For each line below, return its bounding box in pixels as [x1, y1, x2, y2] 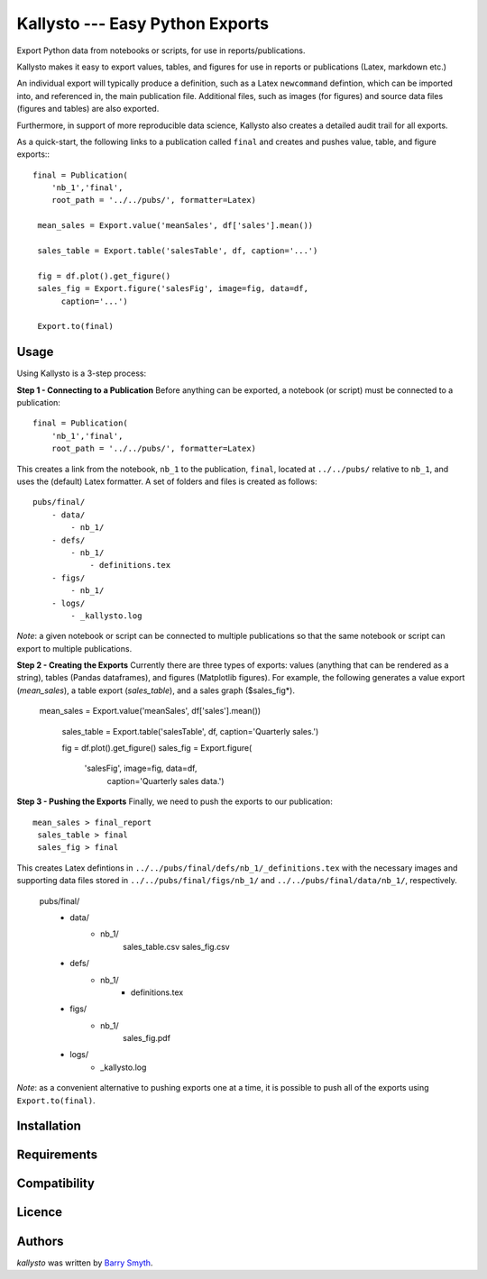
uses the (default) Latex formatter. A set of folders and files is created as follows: [16, 476, 317, 487]
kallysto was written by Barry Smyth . [16, 1257, 153, 1268]
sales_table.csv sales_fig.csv [123, 941, 230, 952]
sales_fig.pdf [123, 1033, 171, 1044]
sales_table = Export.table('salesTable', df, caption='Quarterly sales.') [61, 726, 319, 736]
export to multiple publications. [16, 643, 133, 653]
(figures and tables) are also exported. [16, 104, 160, 114]
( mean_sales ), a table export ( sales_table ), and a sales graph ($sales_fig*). [16, 685, 295, 696]
